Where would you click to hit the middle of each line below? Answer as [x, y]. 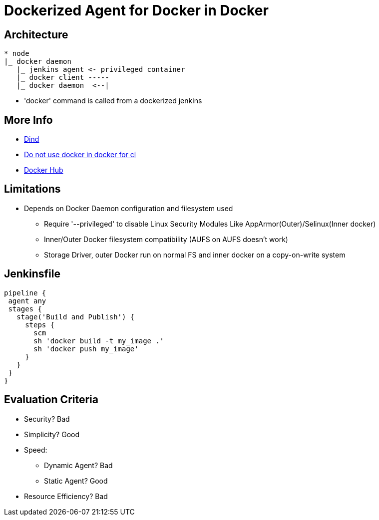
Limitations [32, 189]
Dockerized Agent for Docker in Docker [136, 10]
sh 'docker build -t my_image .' [99, 341]
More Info [28, 120]
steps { [40, 325]
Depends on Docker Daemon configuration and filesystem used [129, 208]
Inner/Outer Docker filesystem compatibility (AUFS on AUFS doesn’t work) [166, 239]
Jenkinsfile [32, 274]
